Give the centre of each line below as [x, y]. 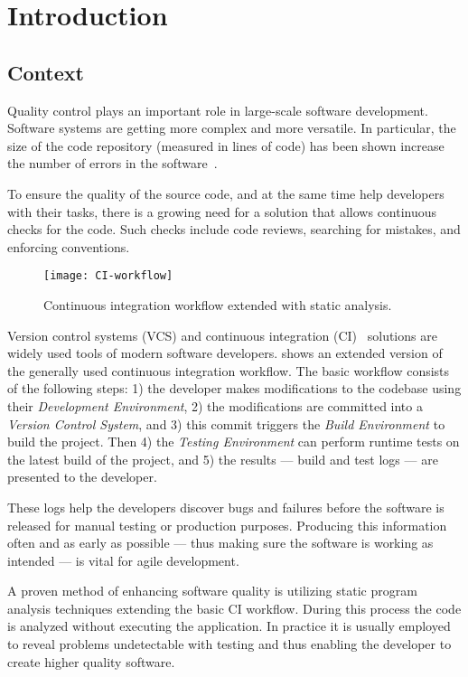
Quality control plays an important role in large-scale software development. [218, 110]
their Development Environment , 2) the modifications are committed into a [215, 405]
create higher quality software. [91, 661]
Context [46, 72]
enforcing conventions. [69, 246]
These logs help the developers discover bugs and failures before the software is [226, 507]
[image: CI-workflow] [108, 276]
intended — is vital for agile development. [123, 560]
